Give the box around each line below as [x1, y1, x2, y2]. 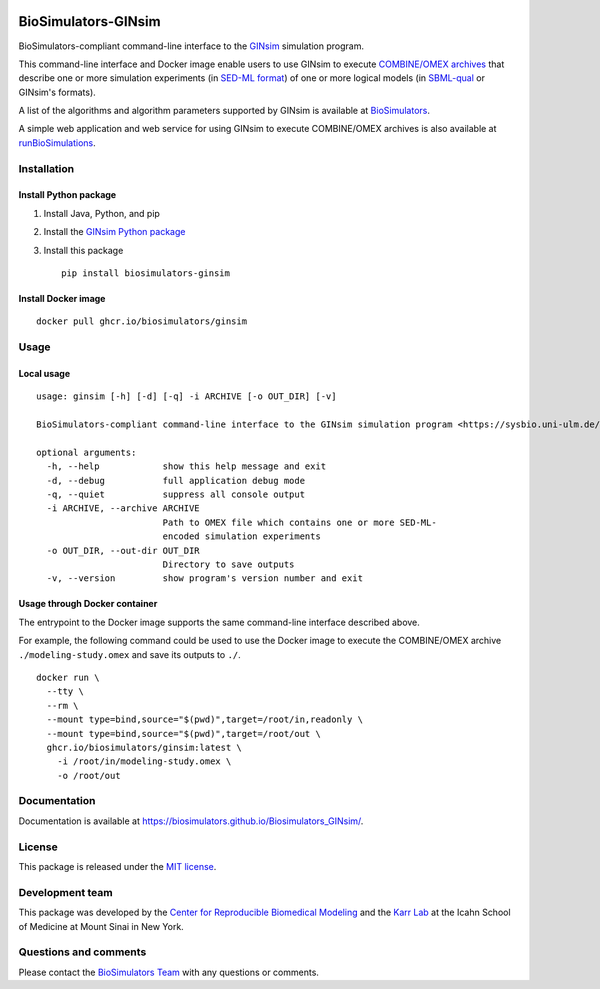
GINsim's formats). [18, 86, 97, 98]
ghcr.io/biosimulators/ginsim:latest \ [46, 741, 242, 753]
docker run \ [36, 671, 100, 683]
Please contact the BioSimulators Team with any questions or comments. [18, 966, 320, 978]
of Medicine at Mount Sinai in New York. [18, 920, 184, 932]
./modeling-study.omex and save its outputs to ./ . [18, 648, 242, 660]
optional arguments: [36, 446, 137, 458]
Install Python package [18, 189, 117, 201]
